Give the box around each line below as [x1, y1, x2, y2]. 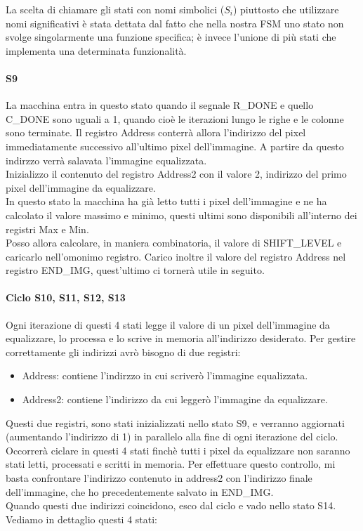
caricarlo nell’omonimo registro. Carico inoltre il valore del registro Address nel [6, 249, 346, 263]
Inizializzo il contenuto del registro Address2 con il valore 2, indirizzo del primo [6, 166, 347, 181]
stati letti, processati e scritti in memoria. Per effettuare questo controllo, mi [6, 457, 336, 471]
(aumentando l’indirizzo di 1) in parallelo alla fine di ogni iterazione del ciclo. [6, 429, 338, 444]
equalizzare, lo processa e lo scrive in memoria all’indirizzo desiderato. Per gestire [6, 331, 356, 346]
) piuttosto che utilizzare [232, 2, 339, 16]
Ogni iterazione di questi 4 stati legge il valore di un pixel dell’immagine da [6, 317, 330, 332]
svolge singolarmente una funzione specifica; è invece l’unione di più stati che [6, 29, 336, 44]
